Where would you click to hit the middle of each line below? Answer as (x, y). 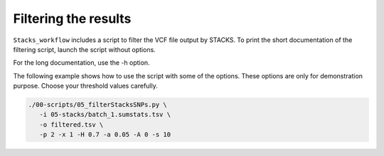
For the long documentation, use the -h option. (81, 63)
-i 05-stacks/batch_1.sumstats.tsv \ (105, 115)
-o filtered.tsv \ (71, 124)
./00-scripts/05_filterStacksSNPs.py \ (97, 105)
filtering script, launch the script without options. (84, 49)
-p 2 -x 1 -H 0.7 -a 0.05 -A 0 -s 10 (105, 135)
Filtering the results (72, 19)
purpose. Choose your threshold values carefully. (85, 86)
